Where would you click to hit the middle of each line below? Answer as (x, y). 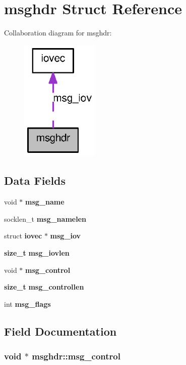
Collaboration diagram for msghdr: (58, 33)
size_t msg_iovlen (37, 252)
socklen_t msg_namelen (45, 218)
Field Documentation (60, 331)
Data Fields (35, 180)
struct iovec (23, 236)
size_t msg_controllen (44, 287)
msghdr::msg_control (76, 356)
